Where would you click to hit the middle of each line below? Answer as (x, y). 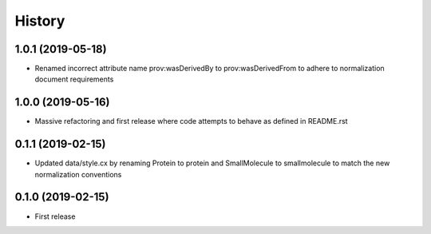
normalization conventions (78, 174)
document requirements (74, 79)
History (40, 21)
